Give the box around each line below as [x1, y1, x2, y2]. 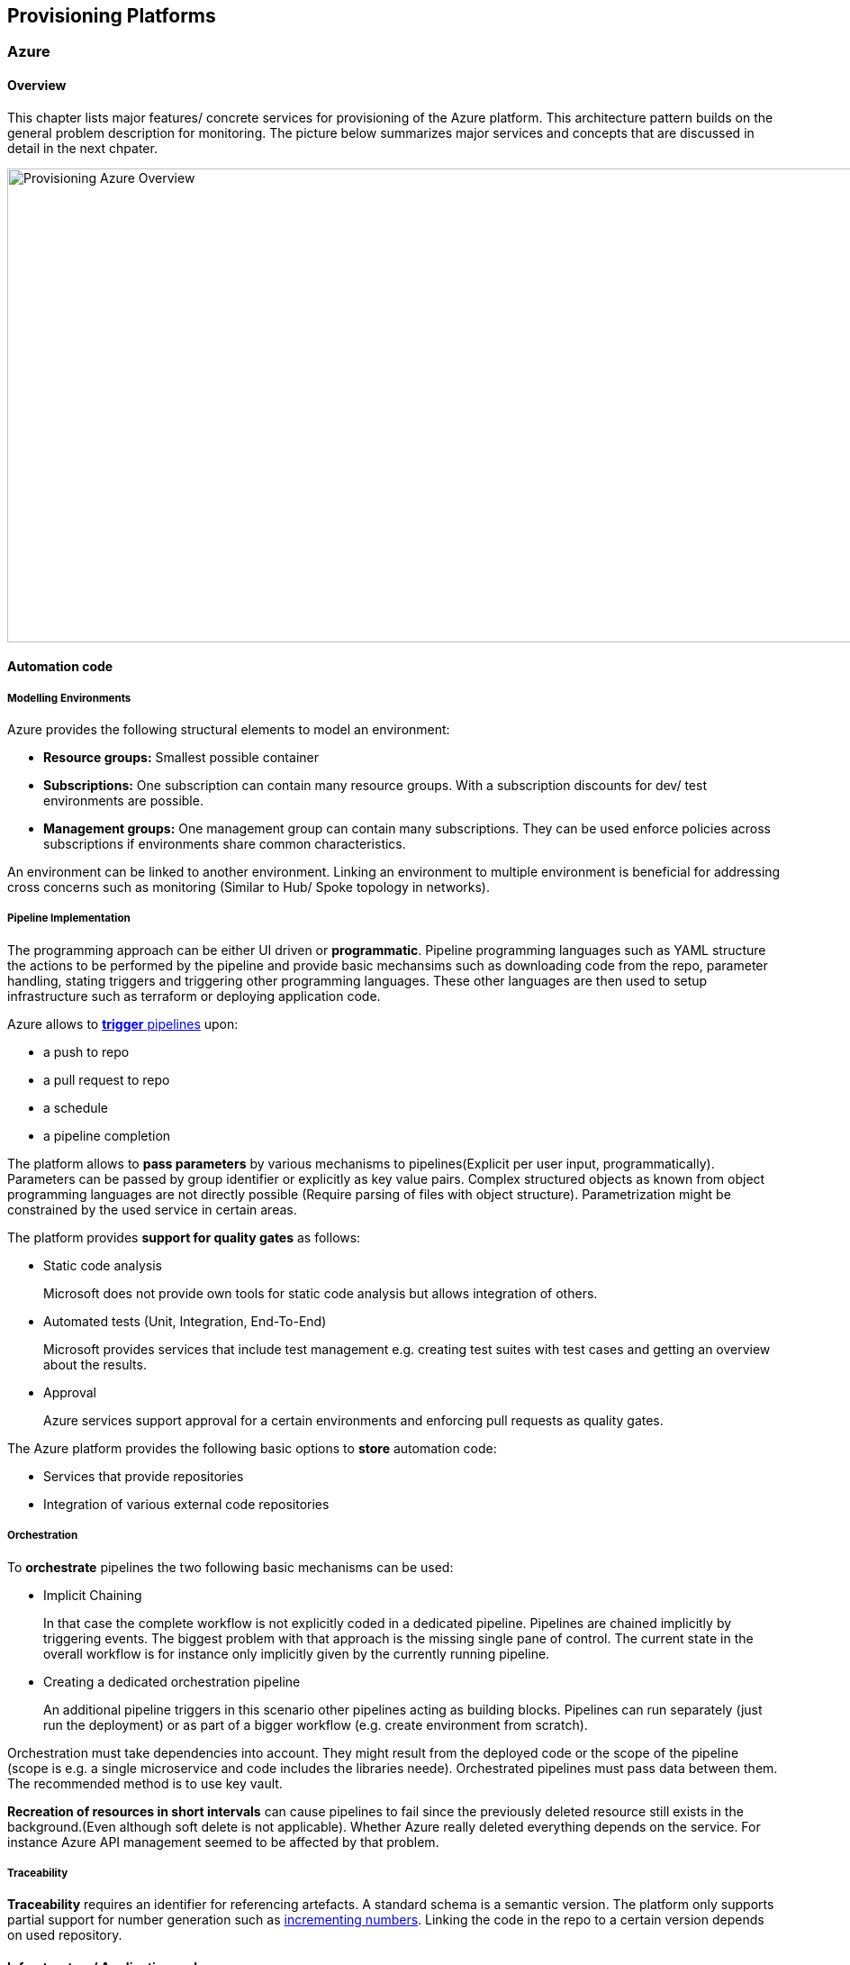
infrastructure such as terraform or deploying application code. [7, 987, 381, 1004]
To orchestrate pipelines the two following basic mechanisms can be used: [7, 1559, 454, 1575]
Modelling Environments [7, 691, 131, 705]
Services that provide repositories [43, 1468, 244, 1484]
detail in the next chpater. [7, 140, 158, 156]
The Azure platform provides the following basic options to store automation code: [7, 1440, 497, 1456]
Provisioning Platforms [7, 5, 216, 27]
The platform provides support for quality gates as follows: [7, 1229, 361, 1245]
